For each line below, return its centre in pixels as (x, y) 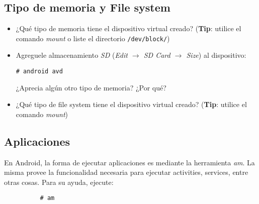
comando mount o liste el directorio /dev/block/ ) (93, 38)
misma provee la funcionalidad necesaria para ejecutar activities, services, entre (126, 172)
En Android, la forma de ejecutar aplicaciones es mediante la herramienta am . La (129, 162)
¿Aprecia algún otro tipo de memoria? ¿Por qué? (91, 87)
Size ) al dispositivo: (216, 55)
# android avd (39, 72)
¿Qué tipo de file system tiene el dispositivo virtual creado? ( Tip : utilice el (131, 104)
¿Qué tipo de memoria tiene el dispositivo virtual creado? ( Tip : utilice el (128, 28)
